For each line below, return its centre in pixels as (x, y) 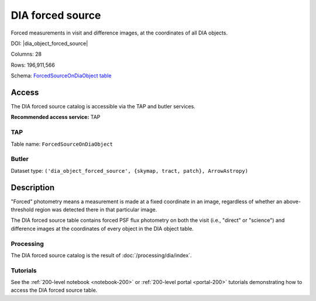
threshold (23, 209)
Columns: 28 (26, 54)
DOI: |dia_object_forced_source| (49, 43)
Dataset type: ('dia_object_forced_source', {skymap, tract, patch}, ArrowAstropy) (130, 170)
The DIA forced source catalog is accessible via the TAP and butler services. (103, 107)
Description (33, 187)
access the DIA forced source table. (54, 290)
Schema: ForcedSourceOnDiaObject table (61, 76)
